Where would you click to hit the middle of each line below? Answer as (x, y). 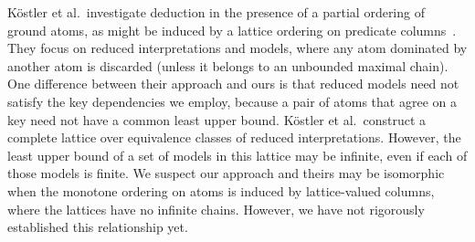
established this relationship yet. (98, 227)
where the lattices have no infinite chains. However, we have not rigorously (216, 209)
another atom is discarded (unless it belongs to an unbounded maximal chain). (228, 65)
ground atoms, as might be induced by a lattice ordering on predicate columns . (232, 30)
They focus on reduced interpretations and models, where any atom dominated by (237, 48)
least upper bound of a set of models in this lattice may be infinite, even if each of (237, 155)
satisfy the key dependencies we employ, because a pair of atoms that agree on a (232, 101)
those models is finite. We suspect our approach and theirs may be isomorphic (226, 173)
